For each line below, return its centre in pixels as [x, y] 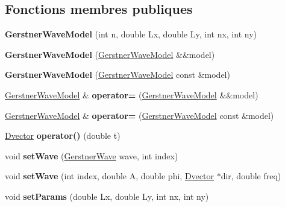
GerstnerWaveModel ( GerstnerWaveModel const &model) [117, 75]
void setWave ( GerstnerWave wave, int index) [92, 155]
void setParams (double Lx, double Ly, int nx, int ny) [107, 196]
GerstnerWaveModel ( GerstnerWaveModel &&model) [110, 54]
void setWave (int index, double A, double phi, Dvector [109, 176]
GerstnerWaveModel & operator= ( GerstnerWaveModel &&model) [132, 94]
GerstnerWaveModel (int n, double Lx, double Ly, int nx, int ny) [131, 34]
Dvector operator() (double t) [63, 135]
